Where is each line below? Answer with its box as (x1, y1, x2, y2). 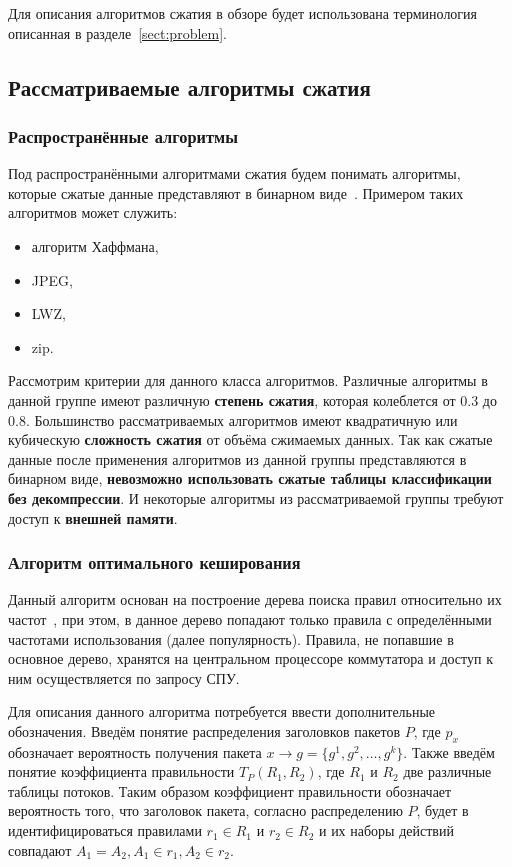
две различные (403, 761, 492, 782)
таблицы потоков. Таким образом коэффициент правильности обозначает (8, 780, 452, 801)
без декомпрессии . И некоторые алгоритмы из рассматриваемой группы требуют (8, 487, 504, 508)
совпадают (8, 839, 72, 860)
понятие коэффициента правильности (8, 761, 235, 782)
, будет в (416, 800, 469, 821)
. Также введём (403, 741, 495, 762)
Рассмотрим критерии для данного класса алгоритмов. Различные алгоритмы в (8, 370, 488, 391)
